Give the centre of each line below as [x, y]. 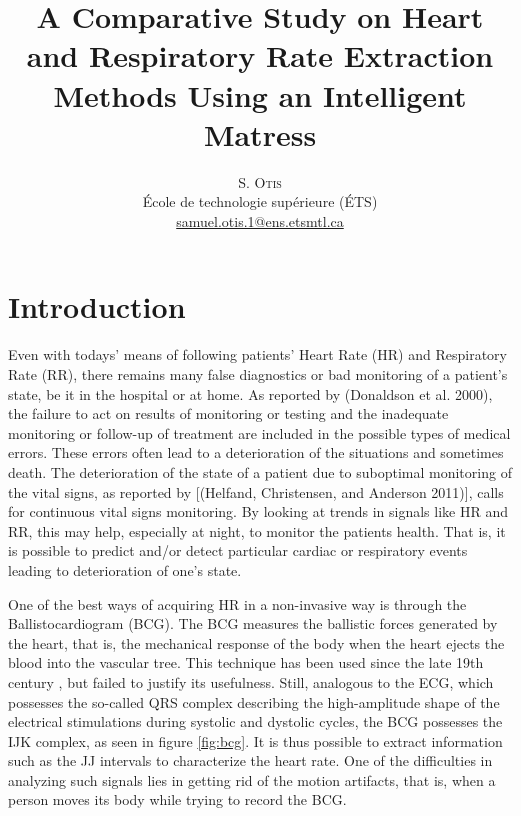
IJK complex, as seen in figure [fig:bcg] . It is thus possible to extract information [255, 740]
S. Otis [260, 181]
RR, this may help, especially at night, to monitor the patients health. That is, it [257, 530]
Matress [260, 133]
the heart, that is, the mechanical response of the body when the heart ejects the [256, 642]
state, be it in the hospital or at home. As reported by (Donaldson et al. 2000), [250, 393]
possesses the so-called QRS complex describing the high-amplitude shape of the [254, 701]
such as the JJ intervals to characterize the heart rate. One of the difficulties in [250, 760]
